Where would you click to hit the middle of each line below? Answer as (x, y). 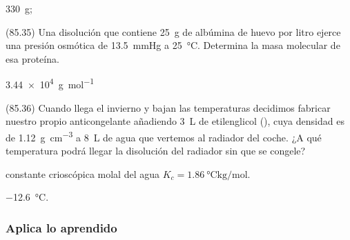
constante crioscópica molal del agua (83, 173)
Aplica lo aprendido (61, 227)
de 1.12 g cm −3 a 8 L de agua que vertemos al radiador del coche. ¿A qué (164, 136)
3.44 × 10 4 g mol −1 (50, 83)
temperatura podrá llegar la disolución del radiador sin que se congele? (156, 151)
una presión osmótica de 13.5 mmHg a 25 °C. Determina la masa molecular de (173, 45)
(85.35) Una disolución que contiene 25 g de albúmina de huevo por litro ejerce (173, 31)
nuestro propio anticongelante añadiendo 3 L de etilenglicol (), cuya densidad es (175, 121)
